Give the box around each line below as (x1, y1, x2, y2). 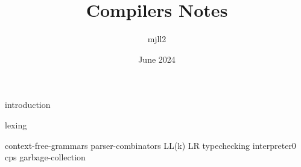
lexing (5, 118, 27, 131)
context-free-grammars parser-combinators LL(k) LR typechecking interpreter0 (5, 139, 296, 151)
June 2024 (138, 52, 176, 65)
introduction (5, 98, 51, 111)
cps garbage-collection (5, 151, 86, 163)
